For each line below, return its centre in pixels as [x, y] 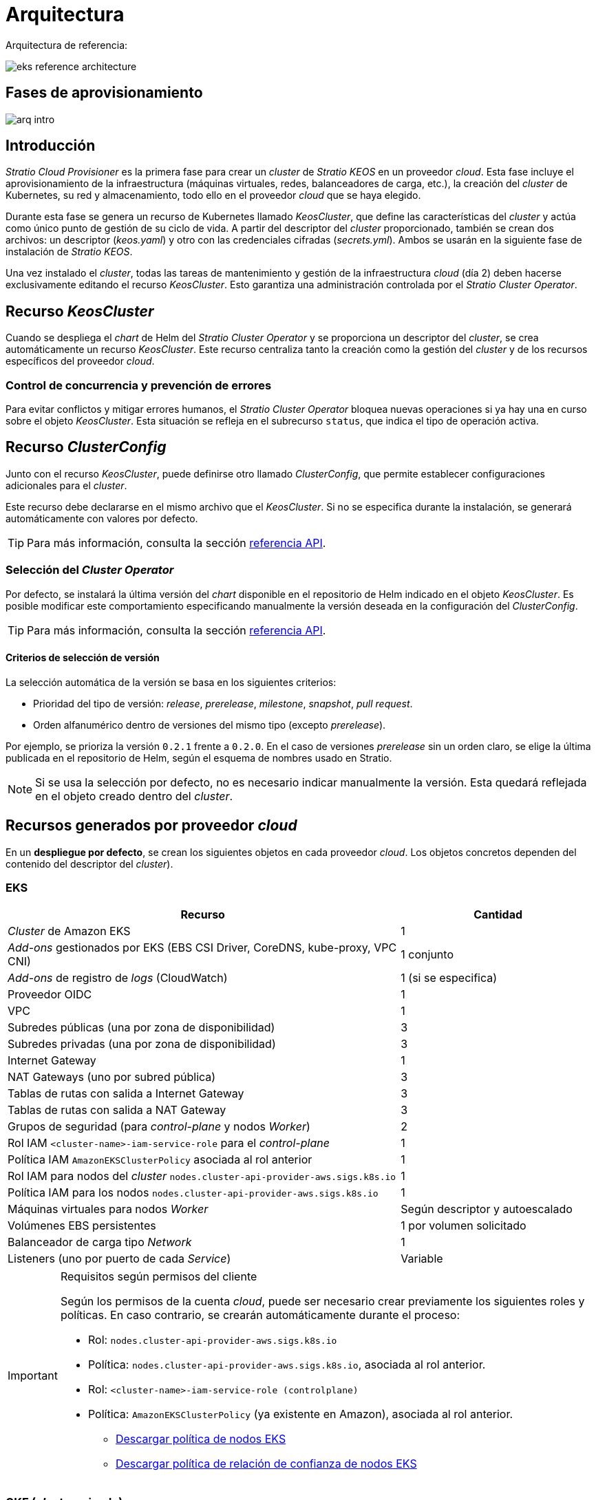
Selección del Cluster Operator [90, 570]
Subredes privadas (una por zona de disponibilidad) [142, 1044]
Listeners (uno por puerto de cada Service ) [119, 1259]
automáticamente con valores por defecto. [102, 518]
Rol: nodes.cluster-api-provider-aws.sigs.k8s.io [212, 1340]
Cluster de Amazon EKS [69, 931]
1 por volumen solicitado [464, 1226]
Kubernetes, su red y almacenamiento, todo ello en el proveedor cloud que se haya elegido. [213, 195]
